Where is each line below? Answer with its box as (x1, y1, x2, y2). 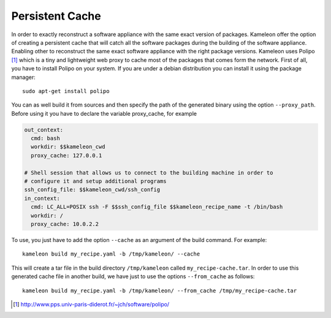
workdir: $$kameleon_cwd (31, 143, 105, 150)
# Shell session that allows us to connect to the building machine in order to (24, 169, 273, 176)
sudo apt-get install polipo (22, 88, 110, 94)
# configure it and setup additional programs (24, 178, 167, 184)
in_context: (24, 195, 61, 202)
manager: (11, 74, 36, 81)
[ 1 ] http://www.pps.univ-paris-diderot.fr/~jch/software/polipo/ (13, 300, 170, 308)
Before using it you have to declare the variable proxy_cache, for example (11, 110, 197, 117)
